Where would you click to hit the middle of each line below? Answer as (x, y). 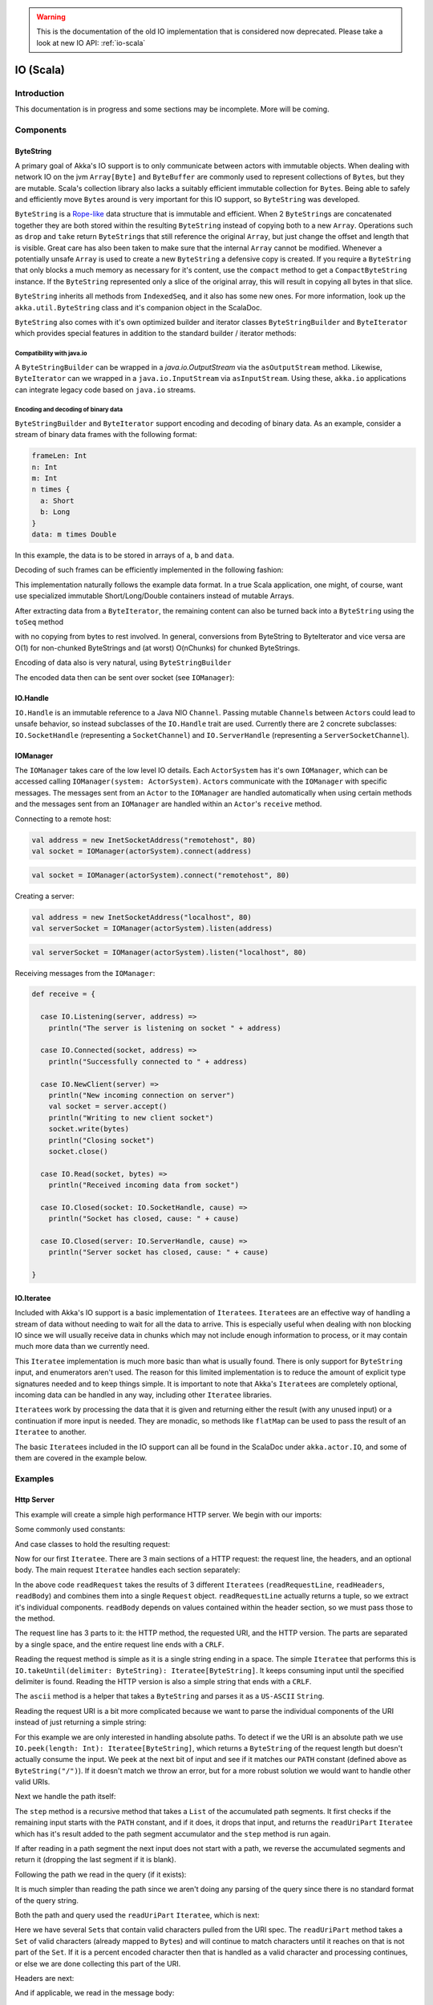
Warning (51, 17)
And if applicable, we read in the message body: (95, 1993)
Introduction (39, 93)
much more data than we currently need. (82, 1347)
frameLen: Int (59, 456)
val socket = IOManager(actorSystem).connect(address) (142, 851)
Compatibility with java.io (51, 354)
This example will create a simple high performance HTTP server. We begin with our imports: (168, 1514)
